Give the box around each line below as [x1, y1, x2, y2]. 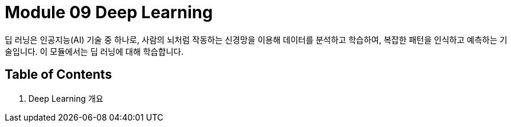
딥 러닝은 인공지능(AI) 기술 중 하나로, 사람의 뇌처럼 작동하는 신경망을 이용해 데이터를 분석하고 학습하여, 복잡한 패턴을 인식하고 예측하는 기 [5, 34, 507, 45]
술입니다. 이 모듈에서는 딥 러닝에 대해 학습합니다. [5, 46, 184, 56]
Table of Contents [5, 67, 112, 82]
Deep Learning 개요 [28, 93, 104, 103]
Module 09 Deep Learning [5, 2, 213, 22]
